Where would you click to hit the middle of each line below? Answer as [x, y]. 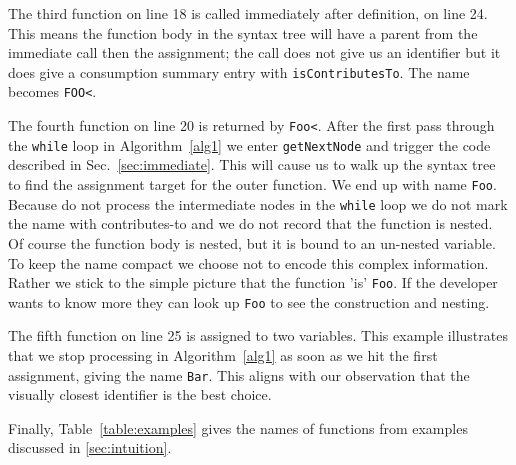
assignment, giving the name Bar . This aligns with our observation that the [239, 374]
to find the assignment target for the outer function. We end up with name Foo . [252, 184]
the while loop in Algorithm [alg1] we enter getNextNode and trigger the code [249, 144]
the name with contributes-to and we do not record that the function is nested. [250, 223]
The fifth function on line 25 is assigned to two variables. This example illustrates [258, 335]
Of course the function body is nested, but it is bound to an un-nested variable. [252, 242]
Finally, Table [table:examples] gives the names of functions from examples [238, 427]
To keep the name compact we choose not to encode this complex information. [248, 262]
